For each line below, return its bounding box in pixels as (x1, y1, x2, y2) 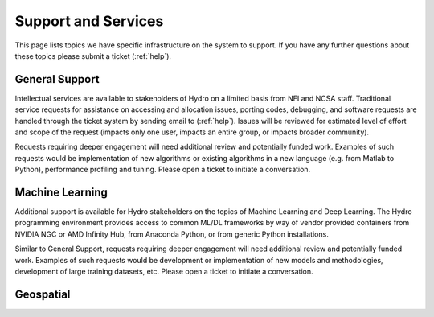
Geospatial (14, 287, 71, 301)
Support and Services (14, 12, 164, 30)
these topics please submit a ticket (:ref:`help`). (14, 51, 172, 60)
